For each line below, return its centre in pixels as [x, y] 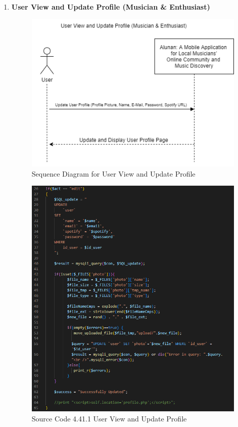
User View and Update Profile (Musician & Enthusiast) [111, 7]
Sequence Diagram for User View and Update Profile [113, 173]
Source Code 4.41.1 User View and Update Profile [109, 418]
